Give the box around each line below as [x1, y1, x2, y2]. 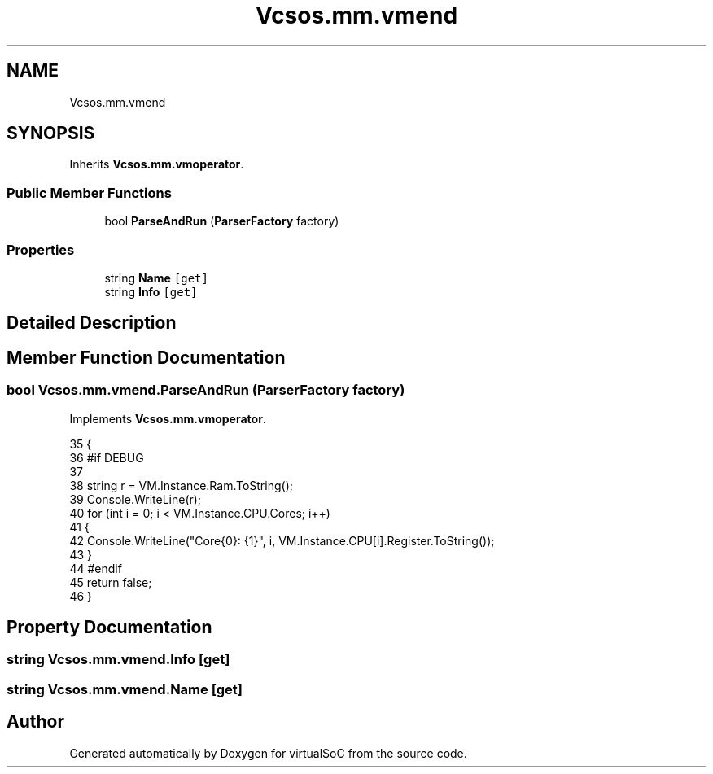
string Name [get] [104, 270, 208, 285]
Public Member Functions [7, 184, 172, 201]
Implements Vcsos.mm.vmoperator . [69, 411, 266, 426]
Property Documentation [7, 617, 212, 637]
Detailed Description [7, 313, 177, 334]
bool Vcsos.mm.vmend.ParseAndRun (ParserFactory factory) [7, 382, 405, 399]
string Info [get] [104, 284, 198, 299]
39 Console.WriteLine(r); [69, 492, 202, 506]
